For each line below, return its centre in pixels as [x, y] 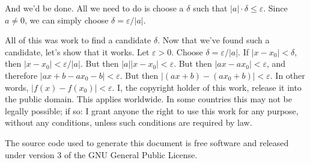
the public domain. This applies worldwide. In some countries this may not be [149, 99]
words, [17, 87]
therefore [21, 75]
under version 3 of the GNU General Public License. [101, 154]
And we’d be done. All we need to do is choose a [94, 8]
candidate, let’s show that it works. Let [77, 51]
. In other [287, 75]
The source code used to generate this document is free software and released [147, 142]
